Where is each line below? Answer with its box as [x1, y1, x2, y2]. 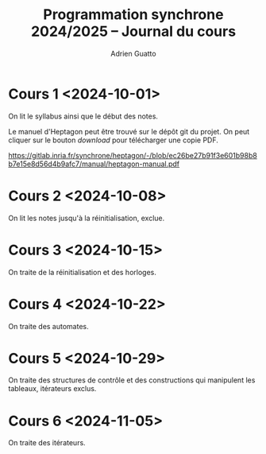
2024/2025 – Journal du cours [30, 22, 237, 41]
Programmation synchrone [43, 6, 224, 24]
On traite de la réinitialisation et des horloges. [8, 267, 156, 277]
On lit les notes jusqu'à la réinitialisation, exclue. [8, 213, 165, 223]
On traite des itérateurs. [8, 438, 86, 448]
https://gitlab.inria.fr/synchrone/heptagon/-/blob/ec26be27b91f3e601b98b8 [8, 150, 258, 160]
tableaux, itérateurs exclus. [8, 384, 97, 394]
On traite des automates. [8, 321, 89, 331]
